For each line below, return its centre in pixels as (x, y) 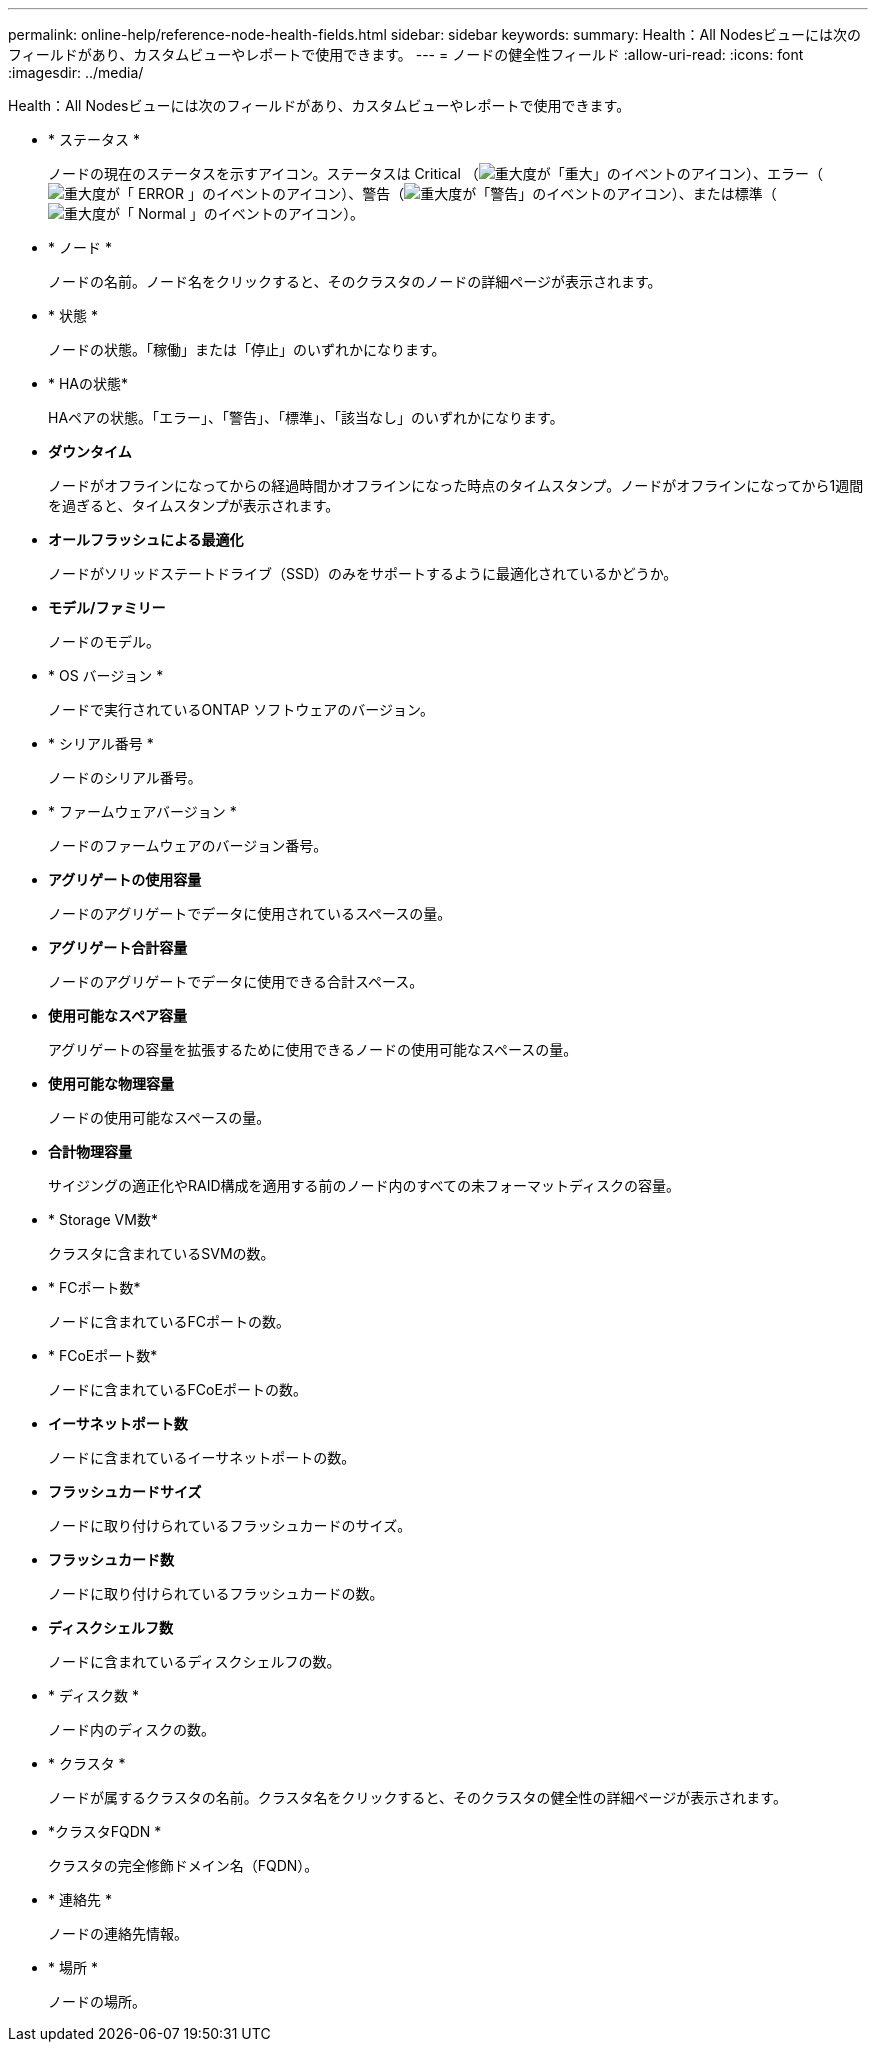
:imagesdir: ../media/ (76, 72)
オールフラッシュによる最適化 (146, 539)
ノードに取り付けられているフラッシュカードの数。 (216, 1593)
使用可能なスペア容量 (118, 1015)
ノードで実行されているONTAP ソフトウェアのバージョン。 (241, 709)
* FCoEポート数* (103, 1355)
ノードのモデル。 (104, 641)
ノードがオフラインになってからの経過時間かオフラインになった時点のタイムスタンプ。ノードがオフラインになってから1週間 (456, 485)
